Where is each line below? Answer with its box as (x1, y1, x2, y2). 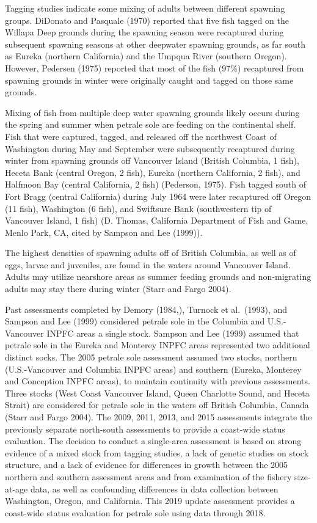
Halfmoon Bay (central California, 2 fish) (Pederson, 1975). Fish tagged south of (5, 178, 306, 191)
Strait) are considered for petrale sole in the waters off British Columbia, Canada (5, 398, 309, 411)
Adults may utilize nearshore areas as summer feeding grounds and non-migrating (5, 270, 312, 283)
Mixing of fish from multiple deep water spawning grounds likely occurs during (5, 106, 300, 119)
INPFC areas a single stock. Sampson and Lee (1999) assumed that (46, 326, 299, 339)
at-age (5, 482, 28, 495)
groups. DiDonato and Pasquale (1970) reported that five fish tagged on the (5, 13, 289, 26)
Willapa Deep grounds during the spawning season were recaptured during (5, 26, 284, 38)
